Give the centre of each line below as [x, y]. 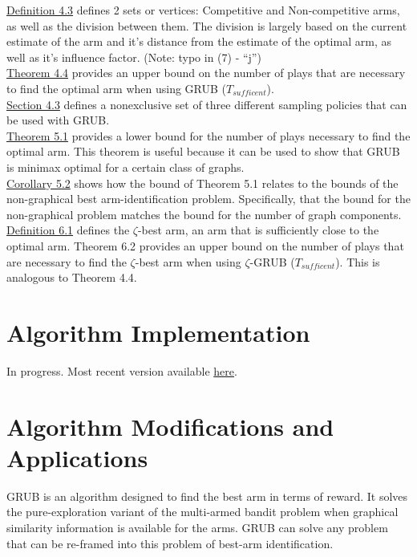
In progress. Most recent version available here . [122, 370]
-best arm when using [188, 261]
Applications [77, 457]
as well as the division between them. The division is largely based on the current [207, 25]
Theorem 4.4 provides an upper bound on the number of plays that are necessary [206, 73]
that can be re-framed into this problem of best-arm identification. [170, 543]
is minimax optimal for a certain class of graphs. [126, 167]
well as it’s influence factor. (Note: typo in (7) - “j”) [134, 57]
